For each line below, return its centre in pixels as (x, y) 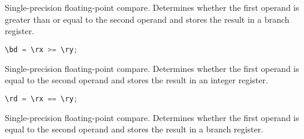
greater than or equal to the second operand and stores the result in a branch (147, 19)
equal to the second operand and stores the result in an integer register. (136, 80)
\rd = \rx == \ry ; (41, 99)
